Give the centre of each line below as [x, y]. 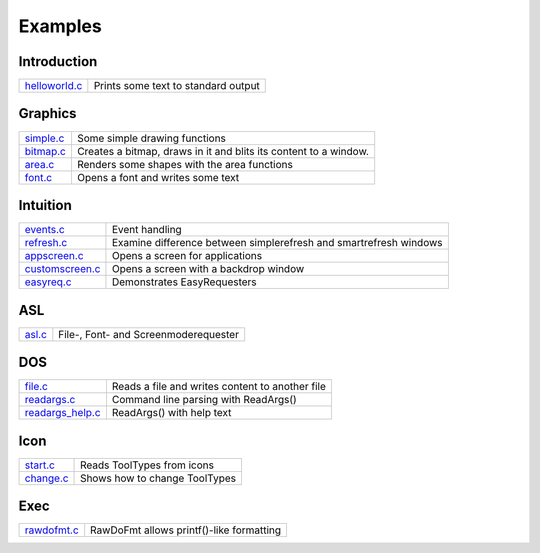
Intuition [45, 205]
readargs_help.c [62, 413]
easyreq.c [48, 282]
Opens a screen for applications [187, 256]
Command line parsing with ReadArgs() [204, 400]
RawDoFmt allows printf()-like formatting [186, 530]
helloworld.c [53, 86]
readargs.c [50, 400]
